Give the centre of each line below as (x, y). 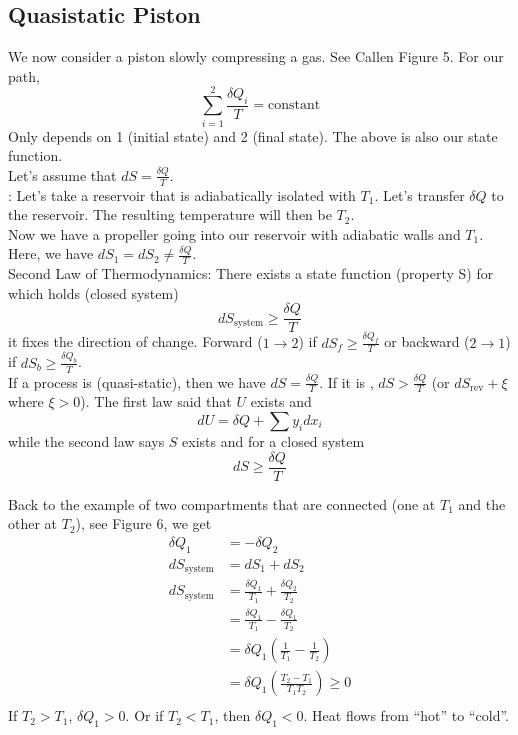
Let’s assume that (62, 174)
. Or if (144, 715)
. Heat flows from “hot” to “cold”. (406, 715)
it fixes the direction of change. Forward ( (135, 341)
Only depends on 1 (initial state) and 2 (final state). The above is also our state (253, 135)
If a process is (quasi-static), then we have (137, 381)
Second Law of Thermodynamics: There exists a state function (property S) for (251, 273)
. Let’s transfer (419, 194)
